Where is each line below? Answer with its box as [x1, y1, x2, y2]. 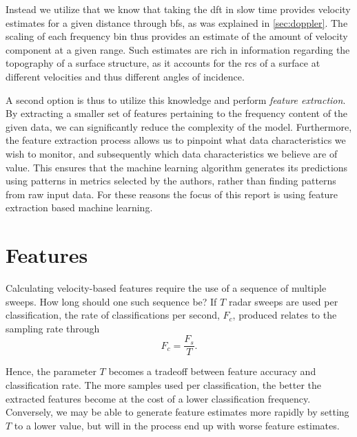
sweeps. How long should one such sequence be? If [6, 294, 217, 308]
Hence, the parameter [6, 364, 96, 379]
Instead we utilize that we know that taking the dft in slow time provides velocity [6, 2, 351, 16]
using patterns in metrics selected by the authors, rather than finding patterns [6, 173, 336, 188]
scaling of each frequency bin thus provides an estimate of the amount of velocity [6, 29, 348, 43]
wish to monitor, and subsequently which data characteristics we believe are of [6, 146, 338, 160]
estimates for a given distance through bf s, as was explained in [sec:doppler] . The [6, 15, 348, 30]
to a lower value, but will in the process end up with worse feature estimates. [14, 418, 340, 432]
